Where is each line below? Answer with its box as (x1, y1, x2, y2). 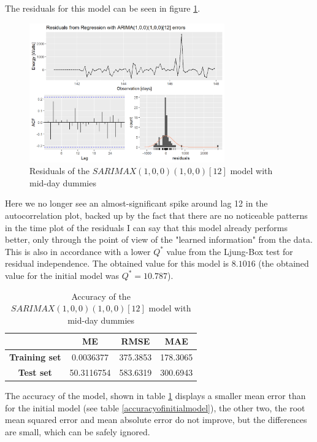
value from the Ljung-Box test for (166, 245, 293, 257)
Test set (18, 366, 52, 378)
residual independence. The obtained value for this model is (5, 257, 229, 270)
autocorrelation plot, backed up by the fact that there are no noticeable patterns (5, 208, 308, 221)
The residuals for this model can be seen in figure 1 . (5, 2, 201, 14)
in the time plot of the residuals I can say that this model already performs (5, 221, 288, 234)
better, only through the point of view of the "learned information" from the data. (5, 233, 313, 246)
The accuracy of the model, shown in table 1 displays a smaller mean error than (5, 389, 306, 402)
